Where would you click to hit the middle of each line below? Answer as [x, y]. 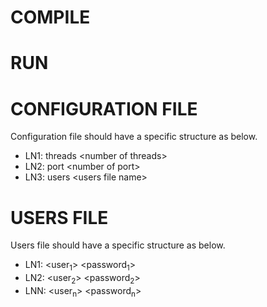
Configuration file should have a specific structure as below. [134, 137]
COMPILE [50, 17]
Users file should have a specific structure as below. [118, 245]
